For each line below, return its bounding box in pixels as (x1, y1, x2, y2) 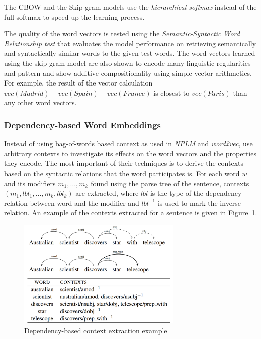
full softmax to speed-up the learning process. (4, 11, 145, 22)
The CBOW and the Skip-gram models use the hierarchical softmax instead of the (4, 2, 257, 12)
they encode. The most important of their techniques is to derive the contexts (4, 158, 243, 168)
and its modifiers (4, 178, 56, 188)
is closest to (153, 87, 190, 98)
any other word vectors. (4, 97, 77, 108)
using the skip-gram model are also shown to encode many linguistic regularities (4, 57, 251, 68)
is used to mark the (157, 197, 218, 208)
